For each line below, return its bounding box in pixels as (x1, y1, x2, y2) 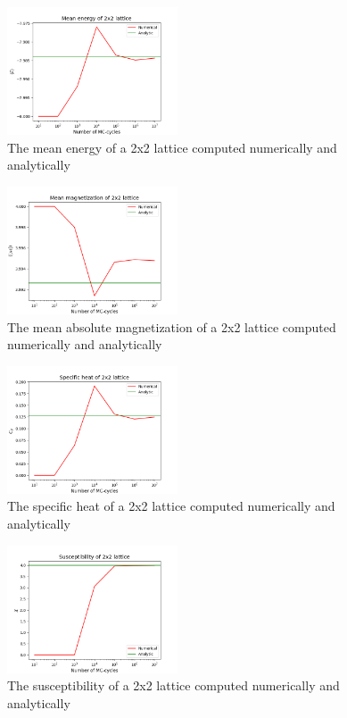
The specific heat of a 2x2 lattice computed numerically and (7, 497, 335, 515)
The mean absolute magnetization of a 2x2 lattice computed (7, 317, 336, 336)
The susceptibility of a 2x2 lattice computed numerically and (7, 676, 340, 695)
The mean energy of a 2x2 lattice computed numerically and (7, 138, 337, 156)
